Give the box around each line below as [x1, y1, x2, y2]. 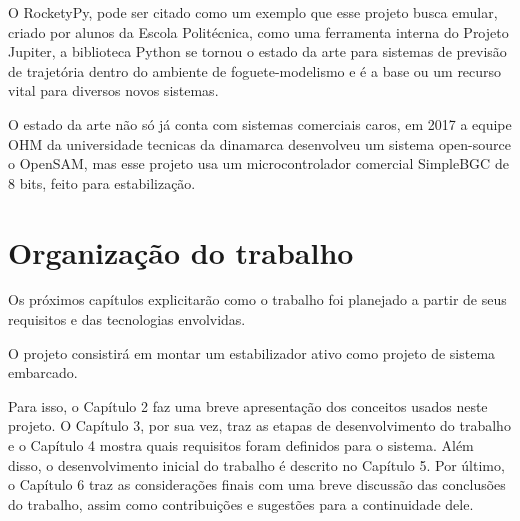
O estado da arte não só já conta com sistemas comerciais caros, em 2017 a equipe [8, 113, 512, 134]
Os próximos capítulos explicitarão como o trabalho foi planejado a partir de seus [8, 289, 507, 310]
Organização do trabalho [8, 231, 354, 272]
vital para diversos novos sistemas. [8, 80, 219, 101]
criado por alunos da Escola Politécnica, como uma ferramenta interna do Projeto [8, 21, 509, 42]
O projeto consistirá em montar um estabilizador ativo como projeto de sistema [8, 342, 496, 363]
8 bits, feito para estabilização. [8, 172, 196, 193]
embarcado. [8, 362, 78, 383]
